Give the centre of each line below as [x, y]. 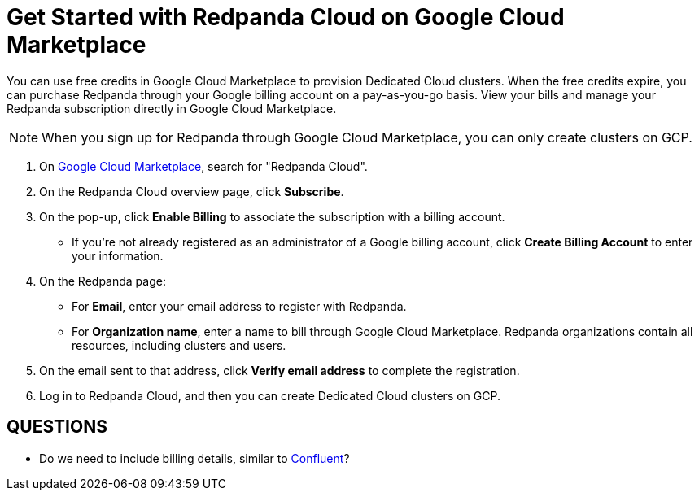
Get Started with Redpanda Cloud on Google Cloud [286, 17]
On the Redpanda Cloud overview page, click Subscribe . [192, 191]
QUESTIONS [57, 427]
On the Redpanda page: [103, 281]
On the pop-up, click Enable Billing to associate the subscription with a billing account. [272, 216]
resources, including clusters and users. [179, 345]
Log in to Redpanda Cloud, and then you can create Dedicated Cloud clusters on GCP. [270, 395]
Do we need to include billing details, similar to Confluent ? [194, 458]
